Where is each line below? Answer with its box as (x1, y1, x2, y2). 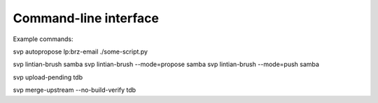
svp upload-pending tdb (13, 73, 83, 81)
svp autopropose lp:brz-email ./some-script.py (13, 47, 148, 56)
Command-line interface (13, 10, 159, 26)
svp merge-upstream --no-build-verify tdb (13, 86, 136, 94)
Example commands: (13, 35, 73, 43)
